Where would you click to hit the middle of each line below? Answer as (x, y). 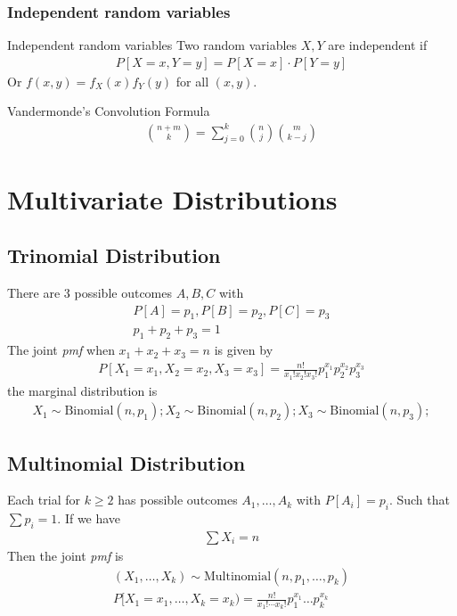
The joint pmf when (61, 350)
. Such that (419, 500)
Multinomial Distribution (126, 462)
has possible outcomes (178, 500)
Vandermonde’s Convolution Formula (109, 111)
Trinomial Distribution (114, 255)
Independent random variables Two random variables (152, 45)
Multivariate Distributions (172, 198)
